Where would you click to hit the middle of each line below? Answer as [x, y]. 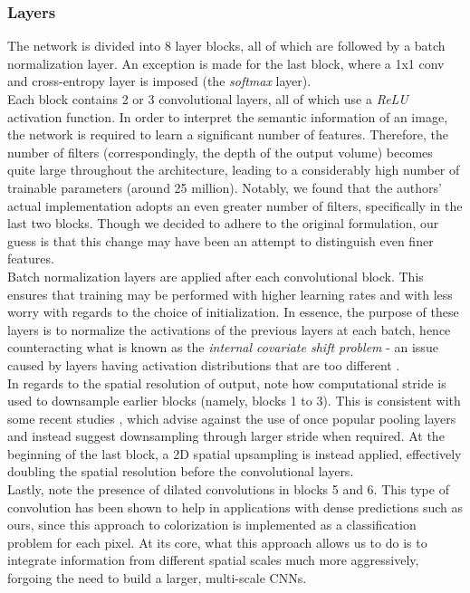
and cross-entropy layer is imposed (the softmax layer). [159, 81]
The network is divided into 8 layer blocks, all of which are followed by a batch [226, 46]
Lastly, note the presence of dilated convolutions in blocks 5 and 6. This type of [228, 489]
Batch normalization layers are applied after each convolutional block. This [216, 276]
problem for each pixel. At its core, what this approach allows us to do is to [217, 542]
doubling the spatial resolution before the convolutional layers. [181, 471]
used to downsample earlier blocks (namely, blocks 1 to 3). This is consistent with [234, 401]
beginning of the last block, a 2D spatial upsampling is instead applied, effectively [235, 453]
